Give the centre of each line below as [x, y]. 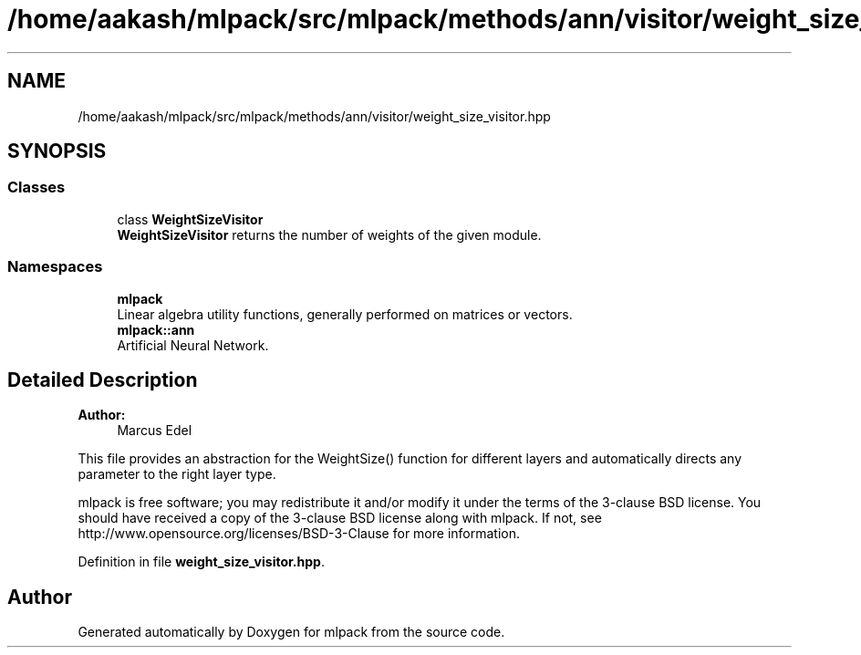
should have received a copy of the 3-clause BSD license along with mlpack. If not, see [340, 518]
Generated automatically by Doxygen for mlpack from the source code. [291, 632]
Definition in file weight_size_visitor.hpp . [201, 562]
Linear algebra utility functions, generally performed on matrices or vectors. [345, 314]
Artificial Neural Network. [193, 345]
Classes [36, 187]
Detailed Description [103, 379]
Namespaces [55, 267]
